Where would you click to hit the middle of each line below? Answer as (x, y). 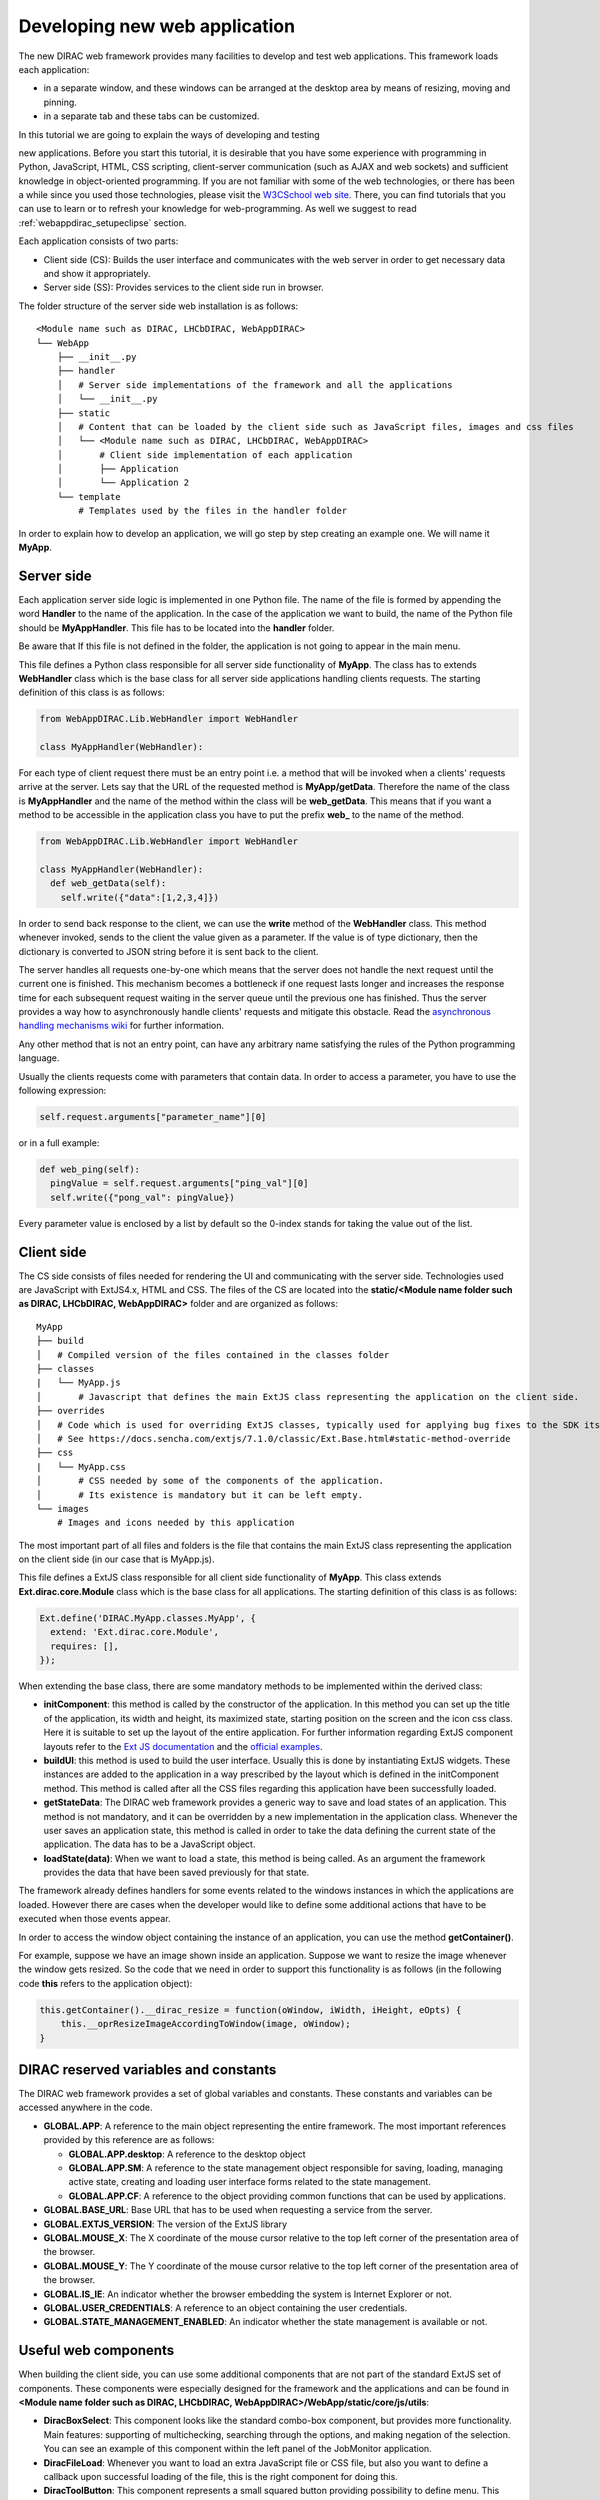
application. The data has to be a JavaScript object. (149, 1844)
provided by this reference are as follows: (129, 2140)
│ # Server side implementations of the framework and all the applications (254, 384)
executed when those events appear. (94, 1919)
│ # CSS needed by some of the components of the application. (210, 1481)
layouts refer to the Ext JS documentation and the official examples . (183, 1746)
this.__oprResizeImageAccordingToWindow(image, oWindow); (205, 2024)
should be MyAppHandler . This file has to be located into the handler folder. (176, 627)
